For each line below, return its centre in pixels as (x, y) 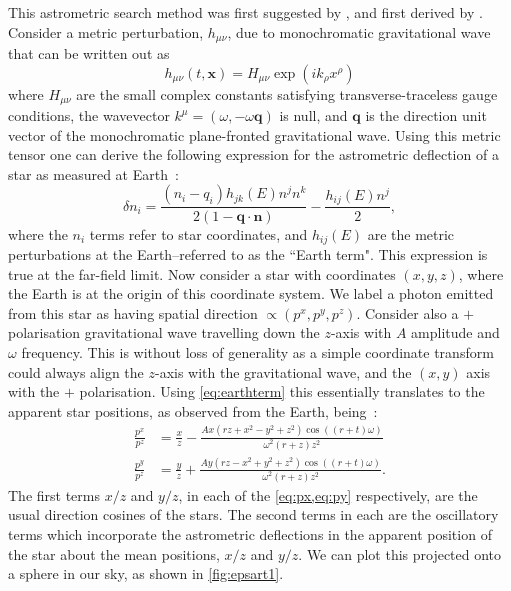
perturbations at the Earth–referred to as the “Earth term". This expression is (248, 253)
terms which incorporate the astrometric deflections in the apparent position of (250, 534)
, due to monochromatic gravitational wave (359, 31)
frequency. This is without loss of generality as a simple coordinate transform (257, 351)
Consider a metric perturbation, (106, 31)
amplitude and (455, 332)
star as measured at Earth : (93, 173)
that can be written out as (89, 53)
